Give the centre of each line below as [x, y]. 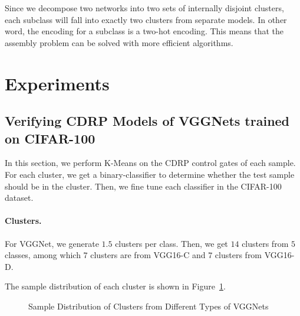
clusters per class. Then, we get [172, 243]
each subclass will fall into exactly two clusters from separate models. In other [146, 19]
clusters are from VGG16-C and [148, 255]
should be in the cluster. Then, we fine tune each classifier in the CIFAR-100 [143, 186]
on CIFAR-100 [50, 138]
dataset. [19, 198]
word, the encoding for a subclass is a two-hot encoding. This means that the [144, 31]
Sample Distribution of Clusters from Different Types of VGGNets [149, 306]
